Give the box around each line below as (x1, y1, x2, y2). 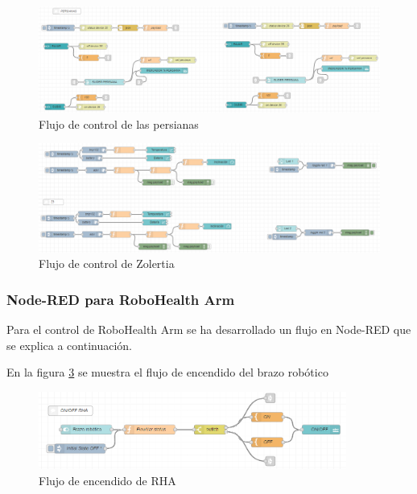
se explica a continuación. (6, 336, 133, 353)
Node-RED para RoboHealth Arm (6, 289, 235, 309)
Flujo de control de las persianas (39, 115, 199, 132)
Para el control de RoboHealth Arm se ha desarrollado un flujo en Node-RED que (6, 321, 411, 338)
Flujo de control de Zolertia (39, 255, 175, 272)
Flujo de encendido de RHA (39, 471, 176, 488)
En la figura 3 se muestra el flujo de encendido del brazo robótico (6, 364, 328, 381)
